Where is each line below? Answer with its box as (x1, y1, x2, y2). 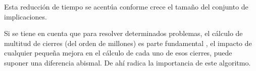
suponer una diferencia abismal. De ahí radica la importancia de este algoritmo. (4, 57, 251, 67)
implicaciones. (4, 11, 47, 21)
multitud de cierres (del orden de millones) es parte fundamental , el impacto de (4, 37, 252, 48)
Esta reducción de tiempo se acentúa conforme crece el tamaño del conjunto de (4, 1, 248, 11)
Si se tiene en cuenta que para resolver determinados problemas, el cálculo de (4, 28, 243, 38)
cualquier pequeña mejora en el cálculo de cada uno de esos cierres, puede (4, 47, 232, 58)
